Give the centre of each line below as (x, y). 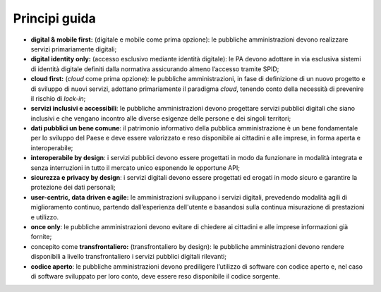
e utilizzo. (45, 217)
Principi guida (55, 18)
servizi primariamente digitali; (74, 49)
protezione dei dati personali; (73, 188)
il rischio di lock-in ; (58, 98)
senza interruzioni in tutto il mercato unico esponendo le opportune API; (135, 168)
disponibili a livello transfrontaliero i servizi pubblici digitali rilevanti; (129, 257)
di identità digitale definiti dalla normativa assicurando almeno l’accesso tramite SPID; (155, 69)
